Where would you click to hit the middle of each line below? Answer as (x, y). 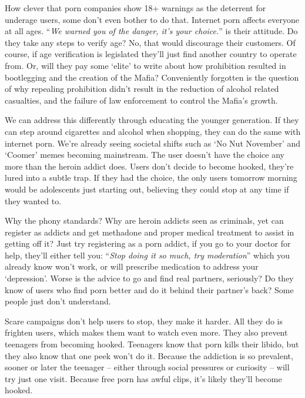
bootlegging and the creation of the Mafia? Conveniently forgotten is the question (152, 77)
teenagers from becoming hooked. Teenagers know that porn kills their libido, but (152, 344)
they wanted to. (33, 200)
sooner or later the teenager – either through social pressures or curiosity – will (147, 367)
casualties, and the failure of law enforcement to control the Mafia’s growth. (141, 100)
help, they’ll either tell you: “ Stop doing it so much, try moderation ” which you (147, 255)
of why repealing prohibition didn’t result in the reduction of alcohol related (142, 89)
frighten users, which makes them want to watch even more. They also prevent (146, 332)
